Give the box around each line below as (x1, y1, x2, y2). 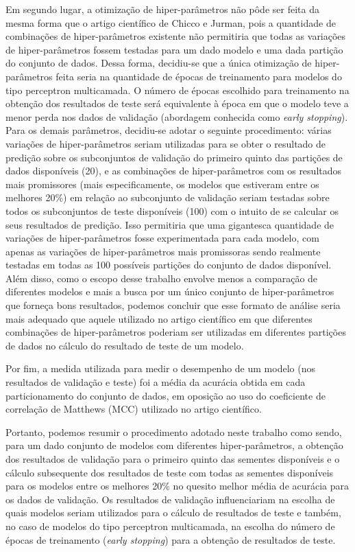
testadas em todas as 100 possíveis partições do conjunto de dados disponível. (5, 257, 332, 272)
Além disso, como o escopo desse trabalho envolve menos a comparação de (5, 271, 318, 285)
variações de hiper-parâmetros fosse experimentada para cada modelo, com (5, 231, 319, 245)
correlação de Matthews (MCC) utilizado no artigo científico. (5, 402, 262, 416)
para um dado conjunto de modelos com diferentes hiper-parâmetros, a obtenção (5, 438, 343, 452)
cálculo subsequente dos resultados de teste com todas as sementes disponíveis (5, 465, 334, 479)
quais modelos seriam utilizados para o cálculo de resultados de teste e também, (5, 505, 341, 520)
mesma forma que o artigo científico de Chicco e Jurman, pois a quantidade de (5, 15, 336, 30)
